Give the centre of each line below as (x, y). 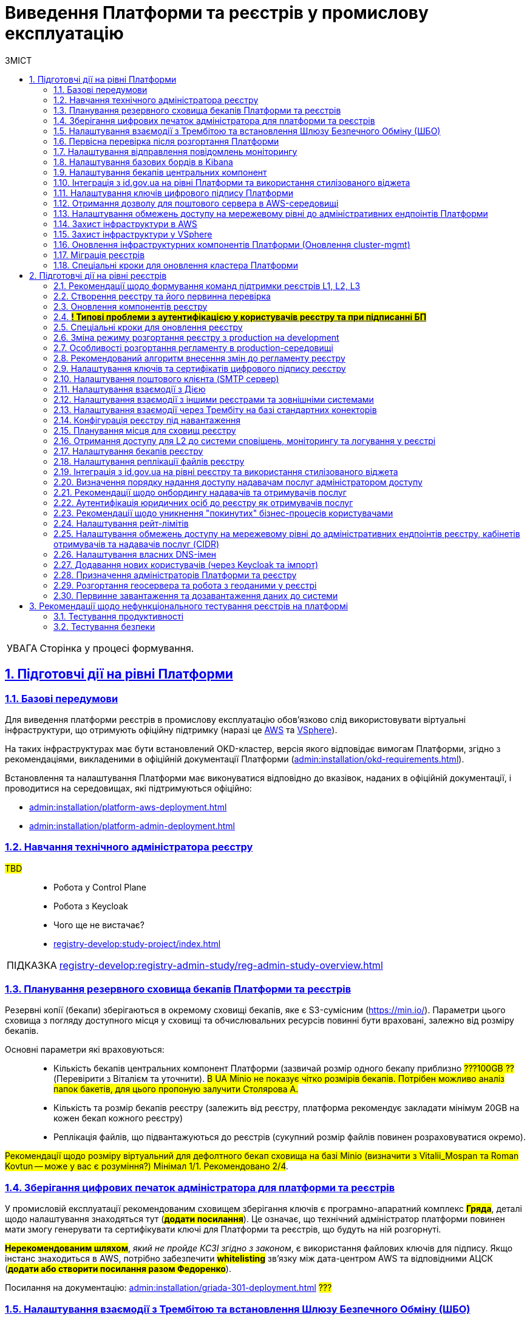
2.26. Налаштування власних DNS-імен (135, 554)
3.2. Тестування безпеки (104, 626)
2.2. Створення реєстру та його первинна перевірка (162, 296)
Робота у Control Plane (100, 887)
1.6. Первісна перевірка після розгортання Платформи (166, 141)
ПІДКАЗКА (32, 965)
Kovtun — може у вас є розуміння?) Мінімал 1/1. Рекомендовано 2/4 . (147, 1166)
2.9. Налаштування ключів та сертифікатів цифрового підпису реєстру (200, 368)
